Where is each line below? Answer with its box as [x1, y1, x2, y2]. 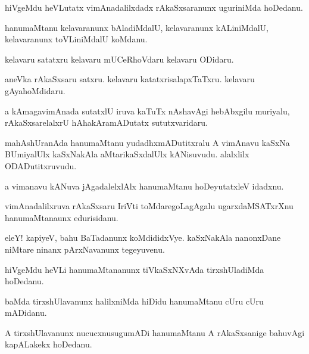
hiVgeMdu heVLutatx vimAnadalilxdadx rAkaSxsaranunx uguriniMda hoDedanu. [5, 1, 303, 13]
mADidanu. [5, 306, 47, 319]
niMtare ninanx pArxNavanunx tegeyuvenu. [5, 243, 165, 255]
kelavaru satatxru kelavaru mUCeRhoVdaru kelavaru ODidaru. [5, 52, 234, 65]
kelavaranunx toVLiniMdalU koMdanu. [5, 33, 148, 45]
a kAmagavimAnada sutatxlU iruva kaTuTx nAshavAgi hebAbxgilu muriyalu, [5, 104, 290, 117]
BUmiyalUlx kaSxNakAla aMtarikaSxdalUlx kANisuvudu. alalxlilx [5, 148, 249, 160]
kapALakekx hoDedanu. [5, 338, 92, 350]
